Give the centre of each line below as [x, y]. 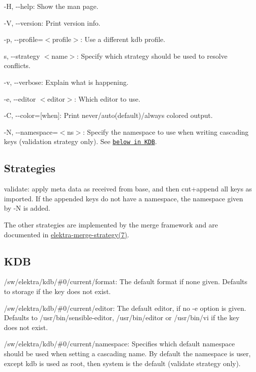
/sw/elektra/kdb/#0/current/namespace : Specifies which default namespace [119, 344]
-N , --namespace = [31, 131]
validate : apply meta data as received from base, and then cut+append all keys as [128, 189]
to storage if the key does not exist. [57, 291]
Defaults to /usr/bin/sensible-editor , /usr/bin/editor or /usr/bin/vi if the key [122, 317]
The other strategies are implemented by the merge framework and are [111, 224]
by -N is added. [27, 208]
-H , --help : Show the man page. [51, 6]
